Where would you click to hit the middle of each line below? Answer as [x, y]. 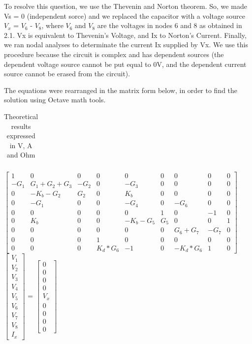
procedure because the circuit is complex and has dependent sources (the [114, 54]
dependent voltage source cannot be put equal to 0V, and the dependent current [125, 64]
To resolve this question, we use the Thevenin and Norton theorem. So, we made [126, 6]
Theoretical [21, 116]
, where [52, 25]
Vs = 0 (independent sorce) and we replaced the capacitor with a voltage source [125, 16]
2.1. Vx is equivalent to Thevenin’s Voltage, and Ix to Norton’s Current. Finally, [125, 35]
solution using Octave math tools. [55, 100]
